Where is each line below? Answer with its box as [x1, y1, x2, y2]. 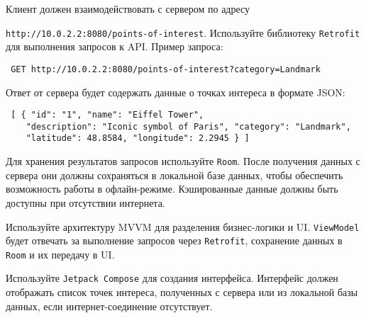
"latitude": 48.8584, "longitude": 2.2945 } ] [26, 133, 250, 144]
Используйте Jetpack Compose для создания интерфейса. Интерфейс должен [6, 271, 338, 285]
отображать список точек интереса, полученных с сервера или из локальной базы [6, 285, 358, 300]
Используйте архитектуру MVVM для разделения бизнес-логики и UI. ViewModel [6, 219, 360, 234]
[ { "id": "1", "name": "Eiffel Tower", [11, 110, 204, 120]
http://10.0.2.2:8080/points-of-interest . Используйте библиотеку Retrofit [6, 25, 360, 40]
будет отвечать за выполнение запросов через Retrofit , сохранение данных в [6, 233, 343, 248]
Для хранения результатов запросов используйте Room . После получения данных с [6, 154, 360, 169]
